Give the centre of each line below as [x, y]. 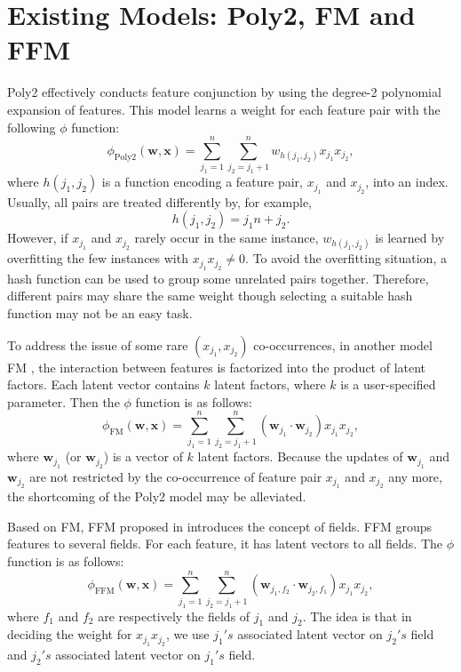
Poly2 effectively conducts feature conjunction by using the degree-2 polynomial [224, 92]
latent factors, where [270, 384]
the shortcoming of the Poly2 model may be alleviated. [157, 496]
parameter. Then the [64, 401]
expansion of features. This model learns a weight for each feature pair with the [224, 109]
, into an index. [407, 182]
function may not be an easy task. [100, 312]
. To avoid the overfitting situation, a [346, 258]
